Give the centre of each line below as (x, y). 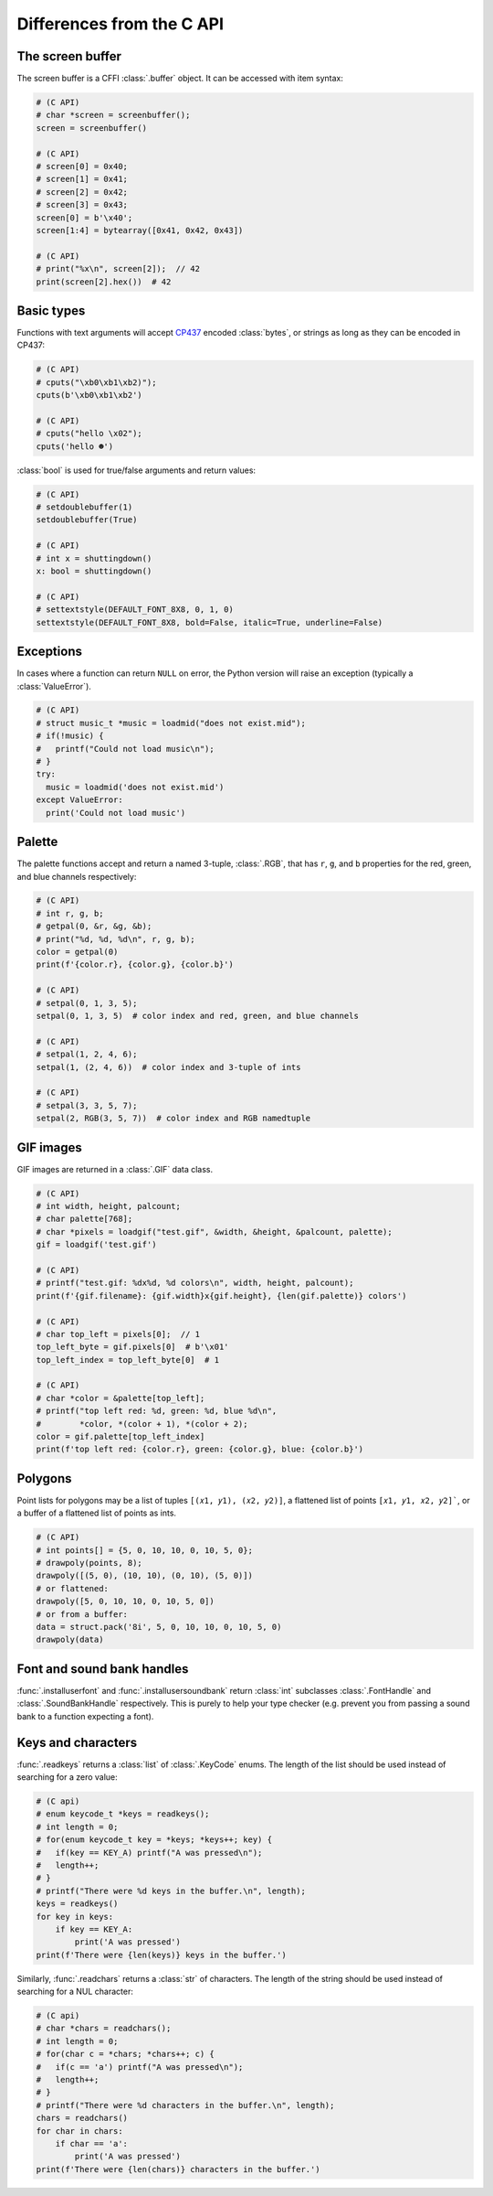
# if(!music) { (70, 736)
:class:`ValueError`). (54, 686)
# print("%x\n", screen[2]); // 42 (118, 269)
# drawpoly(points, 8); (89, 1563)
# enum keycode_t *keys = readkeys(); (123, 1814)
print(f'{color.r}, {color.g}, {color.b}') (135, 964)
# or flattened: (73, 1588)
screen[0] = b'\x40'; (84, 218)
